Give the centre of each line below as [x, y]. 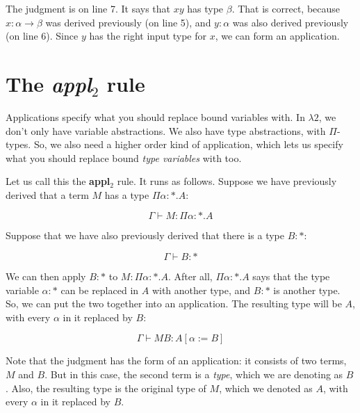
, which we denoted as [266, 388]
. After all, [190, 276]
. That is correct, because [286, 8]
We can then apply [46, 276]
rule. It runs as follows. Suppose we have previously [227, 181]
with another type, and [201, 290]
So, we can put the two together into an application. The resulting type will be [174, 303]
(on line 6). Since [42, 36]
